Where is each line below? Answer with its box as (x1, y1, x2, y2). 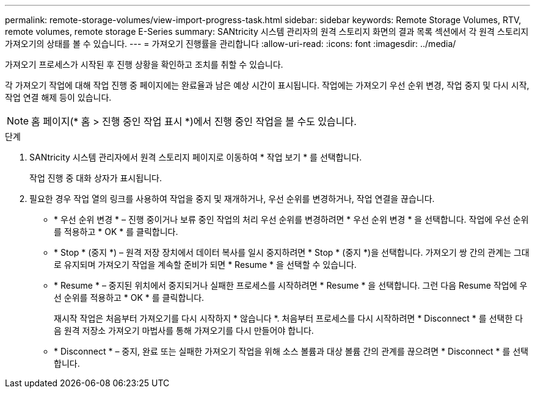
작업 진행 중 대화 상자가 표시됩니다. (29, 173, 162, 183)
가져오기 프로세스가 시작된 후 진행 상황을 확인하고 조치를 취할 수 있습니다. (5, 59, 283, 70)
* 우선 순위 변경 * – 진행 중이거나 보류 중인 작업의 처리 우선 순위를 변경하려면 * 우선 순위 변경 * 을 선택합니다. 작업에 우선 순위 (54, 214, 529, 225)
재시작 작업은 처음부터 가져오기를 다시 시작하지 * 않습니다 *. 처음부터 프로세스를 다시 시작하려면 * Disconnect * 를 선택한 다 (54, 313, 523, 323)
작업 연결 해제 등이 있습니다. (5, 92, 112, 103)
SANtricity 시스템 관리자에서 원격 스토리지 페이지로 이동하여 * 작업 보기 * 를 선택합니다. (29, 152, 362, 162)
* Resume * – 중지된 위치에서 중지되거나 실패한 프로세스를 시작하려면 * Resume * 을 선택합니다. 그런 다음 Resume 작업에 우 (54, 280, 528, 290)
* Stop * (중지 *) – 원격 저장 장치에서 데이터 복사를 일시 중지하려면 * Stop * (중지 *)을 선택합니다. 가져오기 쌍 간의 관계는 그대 (54, 247, 530, 258)
